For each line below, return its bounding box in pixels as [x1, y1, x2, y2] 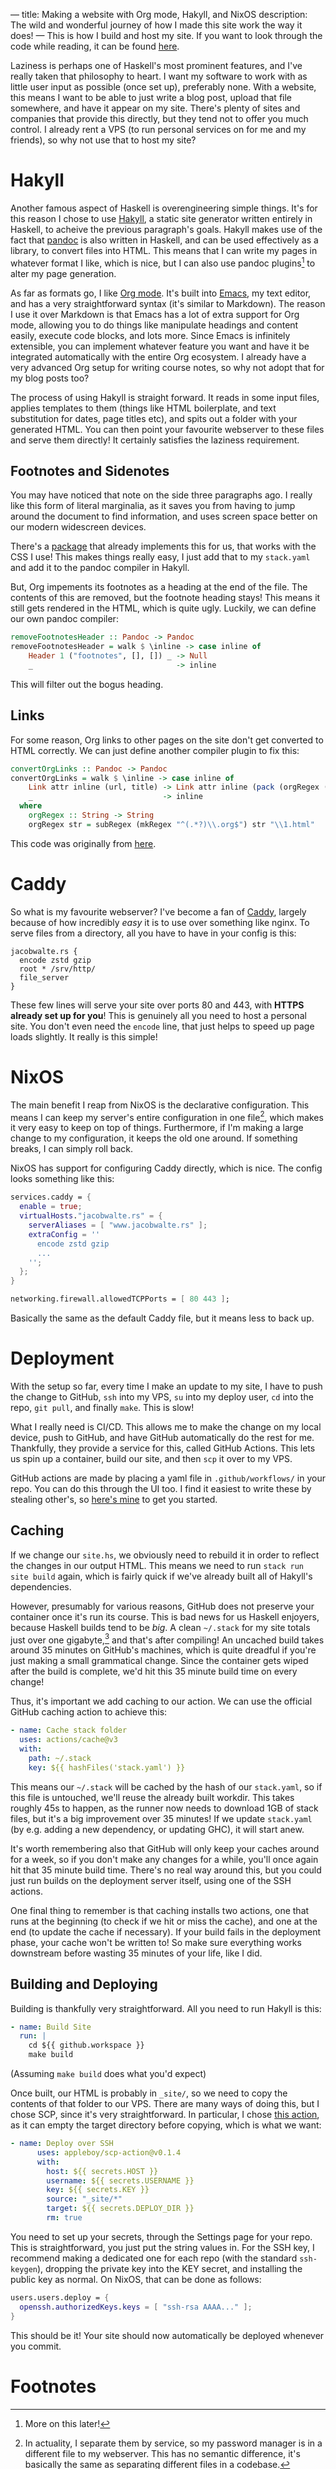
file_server [19, 972, 70, 983]
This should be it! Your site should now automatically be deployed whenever [10, 2329, 325, 2341]
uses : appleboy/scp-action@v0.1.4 [36, 2147, 182, 2158]
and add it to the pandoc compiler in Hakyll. [10, 562, 190, 574]
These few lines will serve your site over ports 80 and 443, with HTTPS [10, 999, 305, 1011]
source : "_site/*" [46, 2194, 123, 2204]
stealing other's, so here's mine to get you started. [10, 1493, 218, 1505]
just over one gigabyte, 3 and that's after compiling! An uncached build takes [10, 1632, 325, 1646]
